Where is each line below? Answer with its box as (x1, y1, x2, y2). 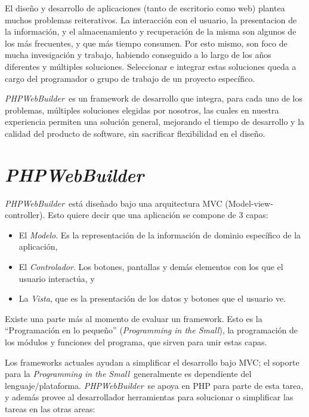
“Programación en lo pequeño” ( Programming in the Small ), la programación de (5, 324, 298, 336)
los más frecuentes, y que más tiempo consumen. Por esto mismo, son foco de (5, 36, 288, 49)
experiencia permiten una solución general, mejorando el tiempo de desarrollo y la (5, 115, 305, 128)
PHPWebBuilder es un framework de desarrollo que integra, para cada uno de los (5, 92, 303, 105)
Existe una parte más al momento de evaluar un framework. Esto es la (5, 312, 262, 324)
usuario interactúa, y (18, 272, 95, 284)
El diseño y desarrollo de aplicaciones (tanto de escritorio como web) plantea (5, 2, 285, 14)
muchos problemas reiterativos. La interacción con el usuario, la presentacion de (5, 13, 297, 26)
